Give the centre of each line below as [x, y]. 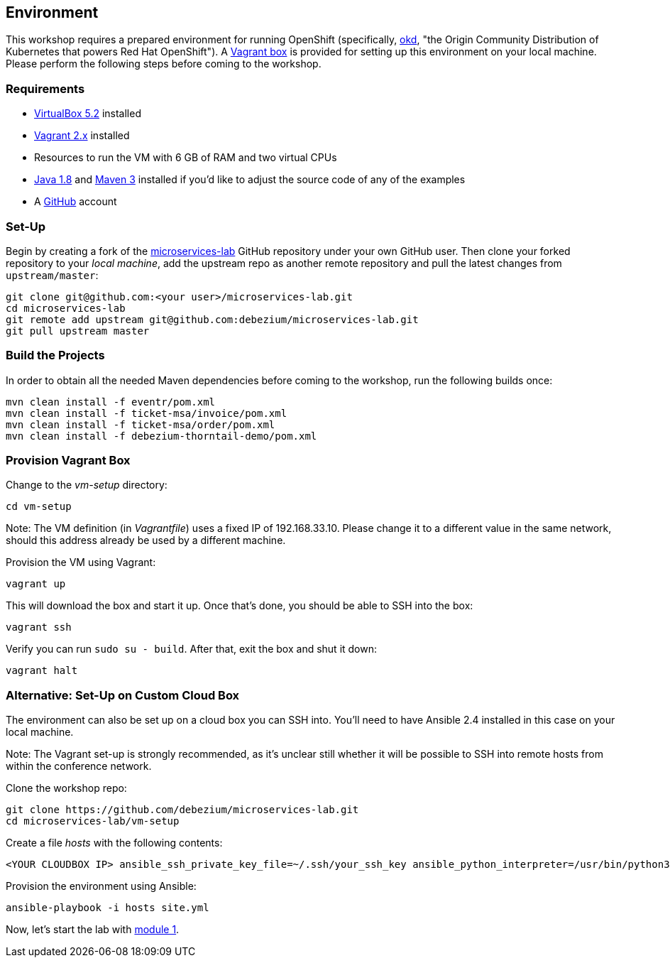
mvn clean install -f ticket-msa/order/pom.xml [141, 424]
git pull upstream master [78, 331]
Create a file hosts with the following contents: [114, 843]
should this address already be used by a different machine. [146, 540]
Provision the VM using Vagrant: [81, 562]
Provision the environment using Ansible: [101, 886]
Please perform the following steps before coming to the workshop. [164, 64]
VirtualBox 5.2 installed [88, 114]
